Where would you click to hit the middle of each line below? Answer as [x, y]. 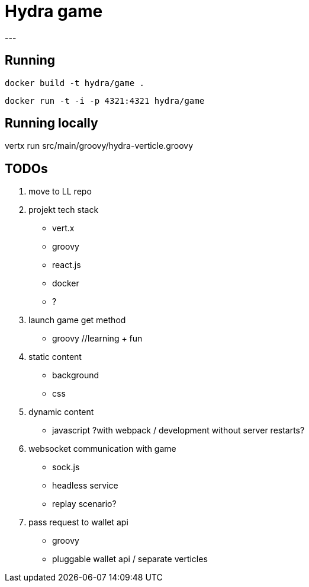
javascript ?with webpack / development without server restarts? [178, 430]
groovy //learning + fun [97, 339]
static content [55, 357]
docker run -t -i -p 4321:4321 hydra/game [105, 101]
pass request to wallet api [78, 522]
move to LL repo [60, 192]
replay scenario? [84, 504]
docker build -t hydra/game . [75, 83]
